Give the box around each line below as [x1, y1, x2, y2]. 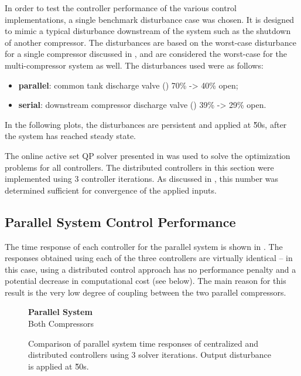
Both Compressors [28, 317, 94, 330]
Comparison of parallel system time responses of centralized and [28, 337, 258, 349]
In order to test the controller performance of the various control [5, 2, 237, 13]
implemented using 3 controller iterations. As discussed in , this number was [5, 172, 279, 185]
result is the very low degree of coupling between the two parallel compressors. [5, 286, 286, 298]
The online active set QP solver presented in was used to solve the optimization [5, 149, 290, 161]
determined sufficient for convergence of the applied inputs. [5, 184, 217, 196]
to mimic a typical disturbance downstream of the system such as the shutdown [5, 25, 291, 37]
